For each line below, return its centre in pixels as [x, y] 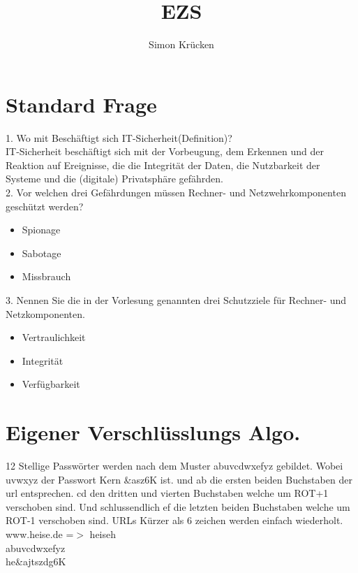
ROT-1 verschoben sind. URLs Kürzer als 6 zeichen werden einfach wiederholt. [174, 520]
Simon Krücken [181, 44]
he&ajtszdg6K [36, 561]
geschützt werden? [45, 206]
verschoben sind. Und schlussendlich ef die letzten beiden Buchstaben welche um [178, 506]
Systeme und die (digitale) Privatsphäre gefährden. [115, 179]
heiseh [103, 534]
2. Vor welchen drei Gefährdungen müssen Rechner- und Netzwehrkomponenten [176, 193]
